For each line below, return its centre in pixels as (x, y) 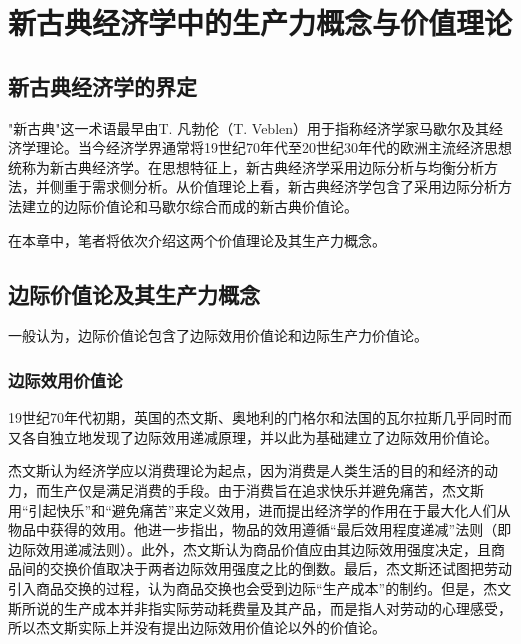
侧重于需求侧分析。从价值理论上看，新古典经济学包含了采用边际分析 (273, 186)
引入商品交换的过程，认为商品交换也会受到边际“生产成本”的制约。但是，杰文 (260, 587)
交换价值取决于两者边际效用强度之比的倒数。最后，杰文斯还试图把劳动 (280, 568)
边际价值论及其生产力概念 (134, 293)
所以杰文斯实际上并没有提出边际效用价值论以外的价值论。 (197, 627)
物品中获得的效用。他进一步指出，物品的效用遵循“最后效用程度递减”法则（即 (260, 529)
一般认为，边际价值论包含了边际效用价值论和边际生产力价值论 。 (218, 335)
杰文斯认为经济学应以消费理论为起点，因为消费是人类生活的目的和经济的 (246, 470)
